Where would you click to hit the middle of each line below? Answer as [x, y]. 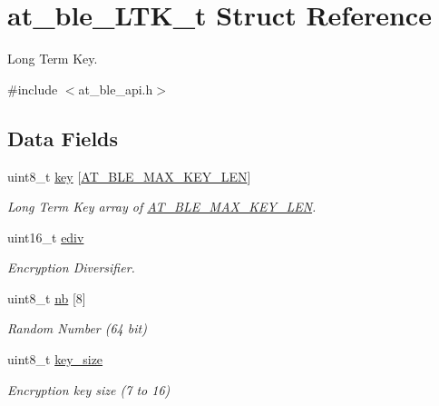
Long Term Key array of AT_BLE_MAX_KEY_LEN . [162, 207]
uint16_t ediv [46, 237]
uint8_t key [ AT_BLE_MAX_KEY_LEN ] [129, 176]
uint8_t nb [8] [47, 297]
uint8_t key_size [55, 359]
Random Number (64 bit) [77, 328]
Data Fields [63, 138]
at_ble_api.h [116, 89]
